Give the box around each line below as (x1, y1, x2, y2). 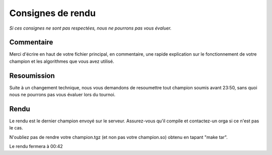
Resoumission (9, 71, 55, 80)
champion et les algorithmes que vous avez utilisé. (9, 58, 114, 64)
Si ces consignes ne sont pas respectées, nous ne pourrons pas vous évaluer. (9, 25, 172, 31)
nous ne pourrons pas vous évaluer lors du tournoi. (9, 92, 116, 98)
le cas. (9, 125, 23, 131)
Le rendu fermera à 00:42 (9, 143, 63, 149)
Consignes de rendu (9, 8, 96, 19)
